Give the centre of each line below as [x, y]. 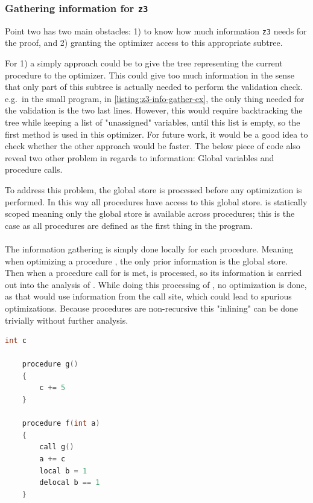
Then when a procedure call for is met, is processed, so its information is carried [153, 273]
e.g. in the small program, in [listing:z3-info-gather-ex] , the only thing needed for [155, 98]
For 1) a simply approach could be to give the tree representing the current [144, 63]
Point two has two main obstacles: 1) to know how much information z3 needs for [156, 30]
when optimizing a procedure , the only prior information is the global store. [147, 261]
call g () [57, 447]
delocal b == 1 [70, 483]
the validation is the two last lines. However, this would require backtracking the [154, 110]
